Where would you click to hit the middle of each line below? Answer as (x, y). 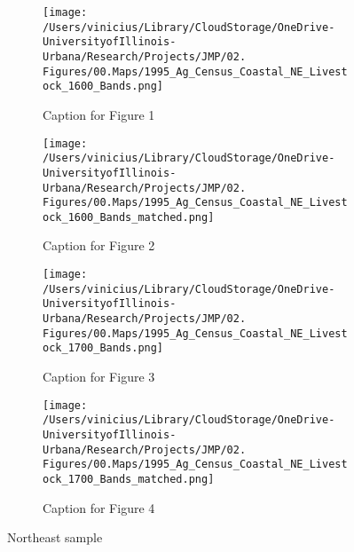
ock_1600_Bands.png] (103, 87)
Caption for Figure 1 (99, 114)
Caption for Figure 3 (99, 376)
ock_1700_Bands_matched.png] (129, 479)
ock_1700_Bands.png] (103, 348)
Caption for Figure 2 (99, 245)
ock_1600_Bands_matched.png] (129, 217)
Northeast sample (55, 537)
